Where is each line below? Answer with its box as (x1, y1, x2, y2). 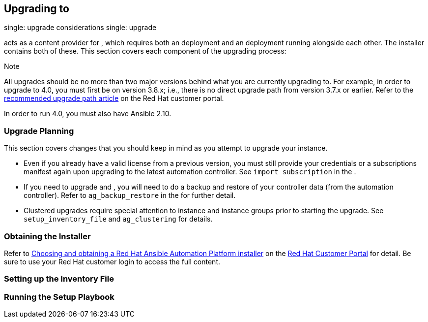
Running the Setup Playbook (4, 291, 114, 302)
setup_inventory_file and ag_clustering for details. (24, 215, 213, 224)
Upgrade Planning (4, 126, 74, 136)
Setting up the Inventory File (4, 274, 114, 284)
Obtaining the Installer (4, 231, 91, 241)
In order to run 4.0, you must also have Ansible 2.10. (4, 109, 171, 118)
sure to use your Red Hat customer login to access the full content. (4, 257, 220, 266)
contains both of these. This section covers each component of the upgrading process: (4, 47, 286, 56)
